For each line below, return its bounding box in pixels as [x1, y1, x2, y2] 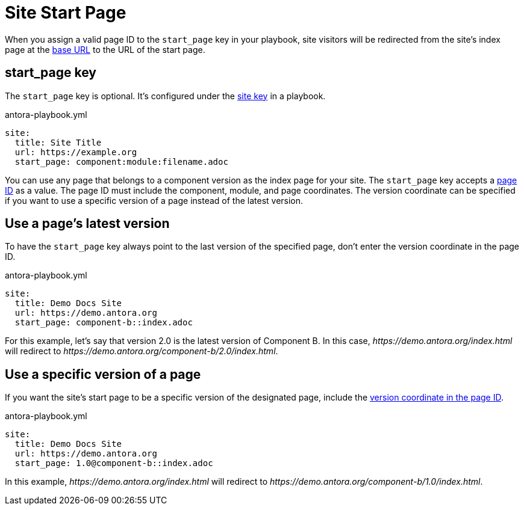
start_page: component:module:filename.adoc [14, 156, 228, 167]
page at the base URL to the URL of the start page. [5, 44, 205, 55]
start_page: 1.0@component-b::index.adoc [14, 458, 213, 469]
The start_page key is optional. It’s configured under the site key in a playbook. [5, 90, 326, 101]
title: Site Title [14, 137, 102, 147]
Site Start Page [5, 2, 126, 23]
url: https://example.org [14, 147, 137, 157]
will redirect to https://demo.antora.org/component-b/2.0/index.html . [5, 346, 278, 357]
